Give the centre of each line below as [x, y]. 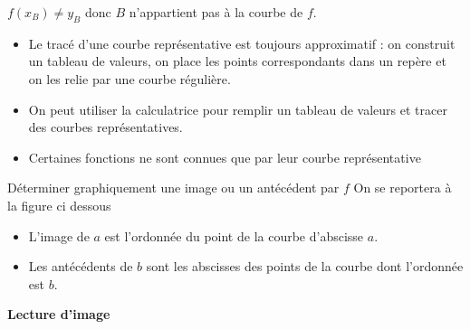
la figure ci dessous [59, 205]
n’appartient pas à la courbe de [216, 12]
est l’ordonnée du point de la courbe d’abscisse [234, 235]
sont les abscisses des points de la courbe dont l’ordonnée [305, 266]
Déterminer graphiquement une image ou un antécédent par [173, 188]
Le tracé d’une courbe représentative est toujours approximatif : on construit [242, 43]
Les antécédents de [81, 266]
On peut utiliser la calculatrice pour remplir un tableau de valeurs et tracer [238, 109]
